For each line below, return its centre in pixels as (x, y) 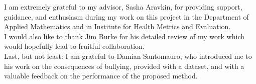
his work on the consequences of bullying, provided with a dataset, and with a (124, 66)
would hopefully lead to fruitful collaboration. (74, 46)
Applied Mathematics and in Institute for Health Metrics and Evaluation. (117, 26)
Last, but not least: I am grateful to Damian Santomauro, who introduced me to (128, 56)
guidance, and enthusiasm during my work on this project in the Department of (126, 16)
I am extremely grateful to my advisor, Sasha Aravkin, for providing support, (123, 7)
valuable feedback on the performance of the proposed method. (101, 76)
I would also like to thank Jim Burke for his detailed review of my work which (124, 36)
